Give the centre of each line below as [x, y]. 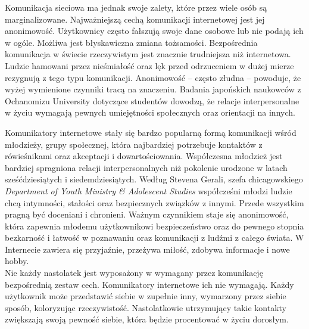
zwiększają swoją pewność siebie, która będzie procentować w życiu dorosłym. [147, 319]
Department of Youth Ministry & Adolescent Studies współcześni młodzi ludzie [149, 190]
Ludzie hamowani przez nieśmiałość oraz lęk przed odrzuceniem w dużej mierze [149, 65]
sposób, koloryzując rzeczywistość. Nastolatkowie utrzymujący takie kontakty [146, 307]
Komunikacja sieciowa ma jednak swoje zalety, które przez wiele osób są [136, 7]
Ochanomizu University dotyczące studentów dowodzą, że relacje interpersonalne [152, 100]
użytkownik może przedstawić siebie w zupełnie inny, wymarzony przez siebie [146, 296]
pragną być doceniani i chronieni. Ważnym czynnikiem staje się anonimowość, [147, 214]
